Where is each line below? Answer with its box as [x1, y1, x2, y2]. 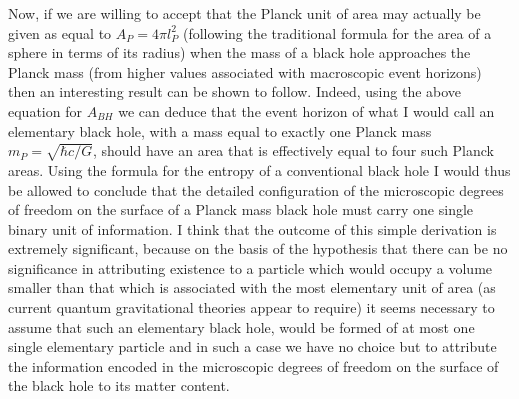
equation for [8, 100, 82, 121]
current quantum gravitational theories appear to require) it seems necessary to [8, 297, 495, 318]
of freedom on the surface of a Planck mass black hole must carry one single [8, 199, 474, 220]
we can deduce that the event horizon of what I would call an [118, 100, 495, 121]
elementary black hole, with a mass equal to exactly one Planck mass [8, 120, 432, 141]
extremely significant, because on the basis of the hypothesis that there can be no [8, 238, 508, 259]
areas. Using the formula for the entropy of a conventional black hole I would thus [8, 159, 511, 180]
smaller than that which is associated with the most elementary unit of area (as [8, 277, 496, 298]
